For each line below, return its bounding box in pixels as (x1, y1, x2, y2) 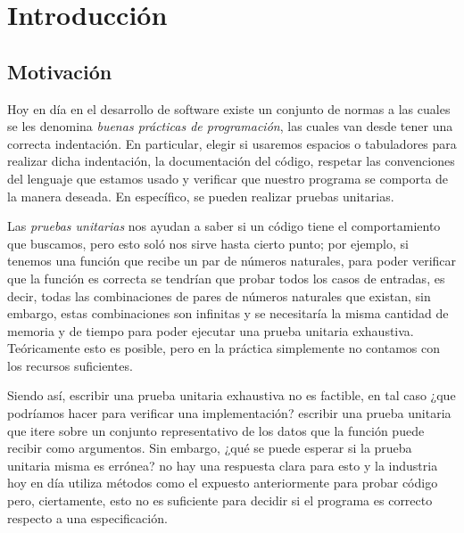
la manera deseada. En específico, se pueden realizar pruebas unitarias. (7, 186, 394, 205)
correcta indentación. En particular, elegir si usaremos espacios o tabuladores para (7, 134, 457, 152)
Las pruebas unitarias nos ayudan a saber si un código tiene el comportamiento (7, 217, 441, 235)
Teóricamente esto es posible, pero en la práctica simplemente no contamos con (7, 339, 440, 357)
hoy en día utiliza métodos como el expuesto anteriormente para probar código (7, 473, 438, 492)
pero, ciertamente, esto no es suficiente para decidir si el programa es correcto (7, 491, 433, 510)
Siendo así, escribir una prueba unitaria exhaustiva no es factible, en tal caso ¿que (7, 386, 456, 405)
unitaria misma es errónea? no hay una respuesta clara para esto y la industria (7, 455, 438, 474)
